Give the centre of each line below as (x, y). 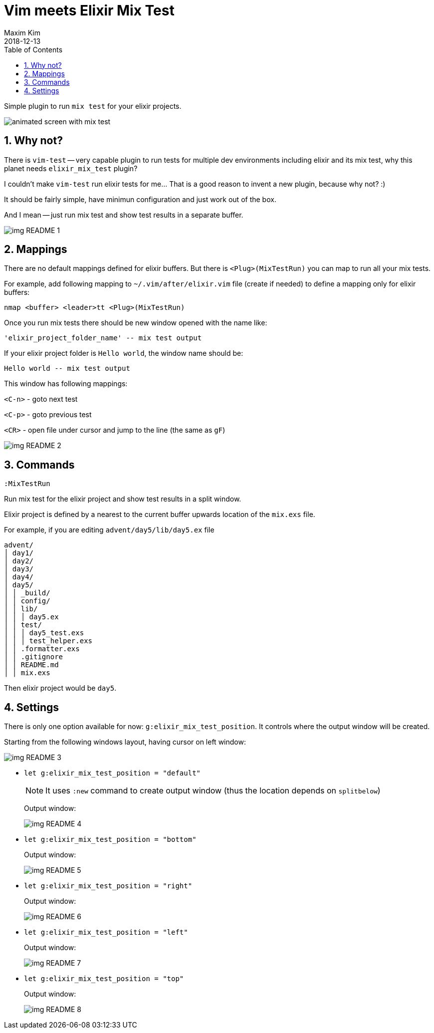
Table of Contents (33, 49)
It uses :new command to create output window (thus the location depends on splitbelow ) (213, 791)
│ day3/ (19, 569)
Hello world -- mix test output (67, 369)
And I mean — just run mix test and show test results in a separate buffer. (124, 215)
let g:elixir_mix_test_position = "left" (106, 932)
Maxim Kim (22, 32)
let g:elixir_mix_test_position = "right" (108, 886)
